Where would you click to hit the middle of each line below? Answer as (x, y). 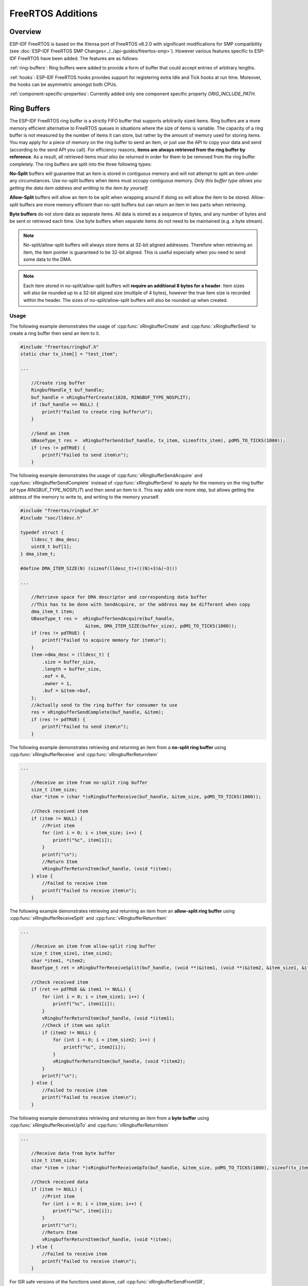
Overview (25, 32)
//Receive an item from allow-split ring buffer (93, 946)
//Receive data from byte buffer (73, 1153)
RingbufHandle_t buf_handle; (68, 390)
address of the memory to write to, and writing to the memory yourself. (84, 497)
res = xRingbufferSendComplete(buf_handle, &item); (98, 712)
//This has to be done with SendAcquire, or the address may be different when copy (141, 604)
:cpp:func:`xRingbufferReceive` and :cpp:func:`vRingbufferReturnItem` (84, 754)
